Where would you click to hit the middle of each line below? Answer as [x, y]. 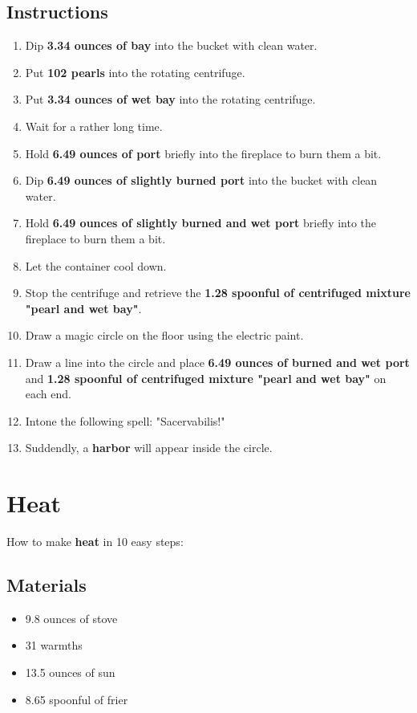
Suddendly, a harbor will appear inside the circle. [149, 448]
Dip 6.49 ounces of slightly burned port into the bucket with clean [201, 180]
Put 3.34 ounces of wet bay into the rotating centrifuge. [170, 99]
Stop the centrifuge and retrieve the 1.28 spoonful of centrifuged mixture [218, 293]
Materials [47, 585]
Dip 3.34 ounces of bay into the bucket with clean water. [171, 45]
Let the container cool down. [96, 265]
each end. [48, 394]
